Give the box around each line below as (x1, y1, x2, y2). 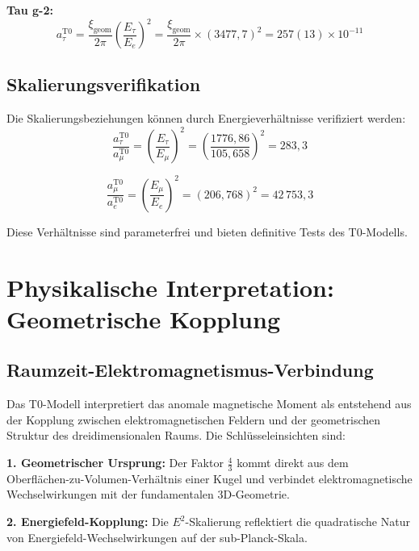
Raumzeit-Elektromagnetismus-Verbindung (6, 357, 374, 382)
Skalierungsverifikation (6, 72, 201, 97)
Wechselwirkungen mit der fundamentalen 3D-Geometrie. (6, 486, 290, 503)
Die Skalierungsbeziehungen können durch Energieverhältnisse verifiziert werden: (6, 110, 406, 127)
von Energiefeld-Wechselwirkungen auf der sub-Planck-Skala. (6, 528, 308, 545)
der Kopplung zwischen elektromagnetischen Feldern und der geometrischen (6, 411, 381, 428)
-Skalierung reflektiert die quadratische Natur (185, 513, 410, 530)
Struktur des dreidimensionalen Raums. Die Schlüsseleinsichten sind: (6, 427, 346, 444)
